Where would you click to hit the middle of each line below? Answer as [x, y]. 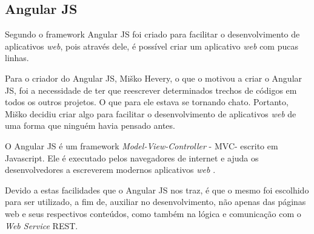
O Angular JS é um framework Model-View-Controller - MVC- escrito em [142, 145]
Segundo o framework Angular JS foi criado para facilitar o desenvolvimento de [152, 34]
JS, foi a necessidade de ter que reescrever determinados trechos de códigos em [151, 90]
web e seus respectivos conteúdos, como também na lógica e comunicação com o [153, 213]
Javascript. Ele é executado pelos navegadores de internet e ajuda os [132, 158]
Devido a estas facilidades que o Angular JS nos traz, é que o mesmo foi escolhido [157, 190]
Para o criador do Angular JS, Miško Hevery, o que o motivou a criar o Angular [154, 78]
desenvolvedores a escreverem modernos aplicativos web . [110, 170]
